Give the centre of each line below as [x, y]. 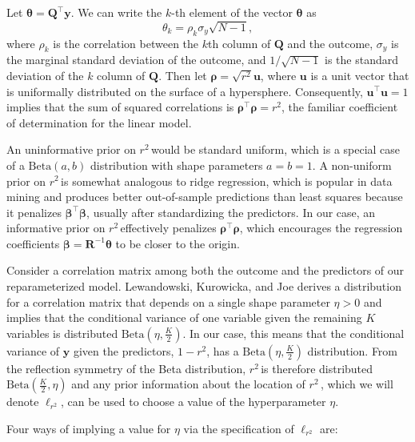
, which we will [357, 384]
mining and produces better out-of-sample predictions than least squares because [205, 197]
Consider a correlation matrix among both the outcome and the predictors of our [206, 270]
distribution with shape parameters [176, 165]
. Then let [183, 75]
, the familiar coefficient [340, 107]
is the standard [361, 60]
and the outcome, [330, 43]
